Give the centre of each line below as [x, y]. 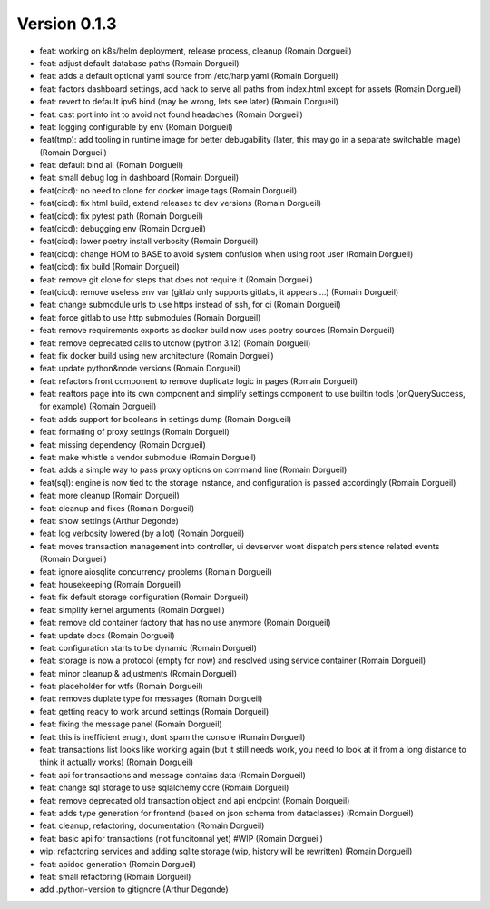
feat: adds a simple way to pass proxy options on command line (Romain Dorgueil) [193, 470]
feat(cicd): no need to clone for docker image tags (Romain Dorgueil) [168, 190]
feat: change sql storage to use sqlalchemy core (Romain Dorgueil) [164, 788]
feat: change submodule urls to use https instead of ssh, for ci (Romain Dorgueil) [191, 305]
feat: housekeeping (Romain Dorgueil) [110, 584]
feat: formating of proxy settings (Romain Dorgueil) [135, 432]
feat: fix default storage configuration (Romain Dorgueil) [144, 597]
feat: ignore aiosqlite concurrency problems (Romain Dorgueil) [156, 571]
